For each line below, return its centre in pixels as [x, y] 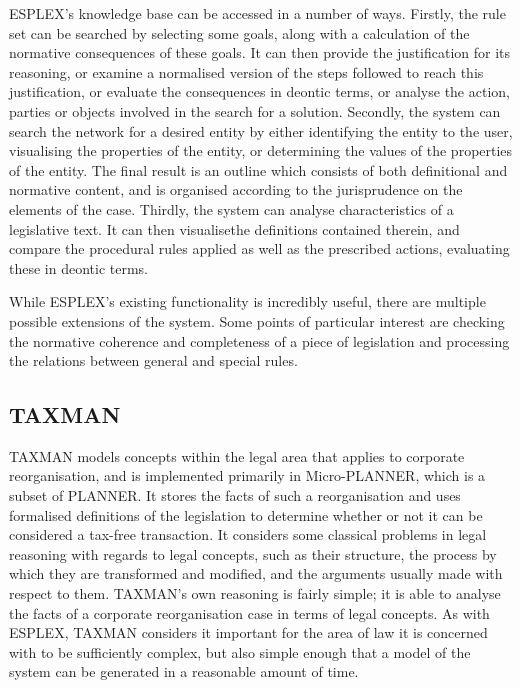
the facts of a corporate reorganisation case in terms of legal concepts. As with [249, 612]
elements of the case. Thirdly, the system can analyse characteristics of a [231, 208]
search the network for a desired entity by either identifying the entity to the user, [261, 130]
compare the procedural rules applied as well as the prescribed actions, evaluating [259, 248]
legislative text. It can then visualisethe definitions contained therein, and [234, 228]
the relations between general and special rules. [153, 360]
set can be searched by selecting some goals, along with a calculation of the [239, 32]
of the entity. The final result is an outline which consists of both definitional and [258, 169]
